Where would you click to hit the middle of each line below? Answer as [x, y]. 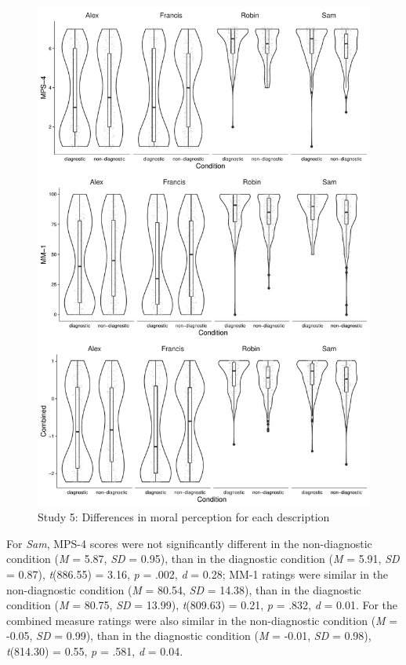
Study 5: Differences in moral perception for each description [184, 517]
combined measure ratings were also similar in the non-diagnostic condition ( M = [202, 620]
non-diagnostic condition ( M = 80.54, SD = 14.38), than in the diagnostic [184, 589]
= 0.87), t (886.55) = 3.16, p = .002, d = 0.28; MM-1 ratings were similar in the [198, 574]
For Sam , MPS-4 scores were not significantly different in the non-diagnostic [189, 543]
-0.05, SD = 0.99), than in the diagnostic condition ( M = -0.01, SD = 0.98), [189, 636]
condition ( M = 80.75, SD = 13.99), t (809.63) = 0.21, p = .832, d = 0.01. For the [202, 605]
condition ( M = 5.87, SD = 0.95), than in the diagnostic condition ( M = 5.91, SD [203, 559]
